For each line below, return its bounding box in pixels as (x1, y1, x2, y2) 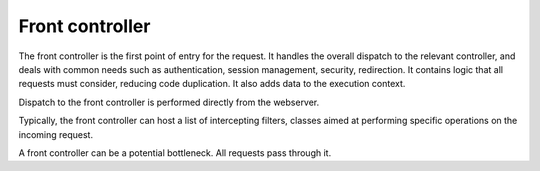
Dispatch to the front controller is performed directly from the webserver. (18, 96, 320, 108)
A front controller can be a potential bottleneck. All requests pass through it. (18, 146, 332, 159)
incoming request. (18, 128, 94, 140)
